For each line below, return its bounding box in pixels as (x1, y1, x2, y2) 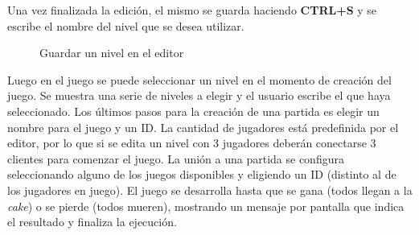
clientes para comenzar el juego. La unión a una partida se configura (7, 150, 344, 167)
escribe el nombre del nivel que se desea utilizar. (7, 17, 244, 34)
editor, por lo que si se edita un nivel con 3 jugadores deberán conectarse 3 (7, 134, 376, 151)
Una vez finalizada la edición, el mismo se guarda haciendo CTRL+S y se (7, 2, 377, 18)
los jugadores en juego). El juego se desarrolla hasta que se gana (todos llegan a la (7, 181, 413, 198)
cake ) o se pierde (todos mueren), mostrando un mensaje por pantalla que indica (7, 197, 405, 214)
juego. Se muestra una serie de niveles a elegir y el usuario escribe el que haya (7, 87, 391, 104)
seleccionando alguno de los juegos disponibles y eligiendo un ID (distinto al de (7, 166, 396, 183)
